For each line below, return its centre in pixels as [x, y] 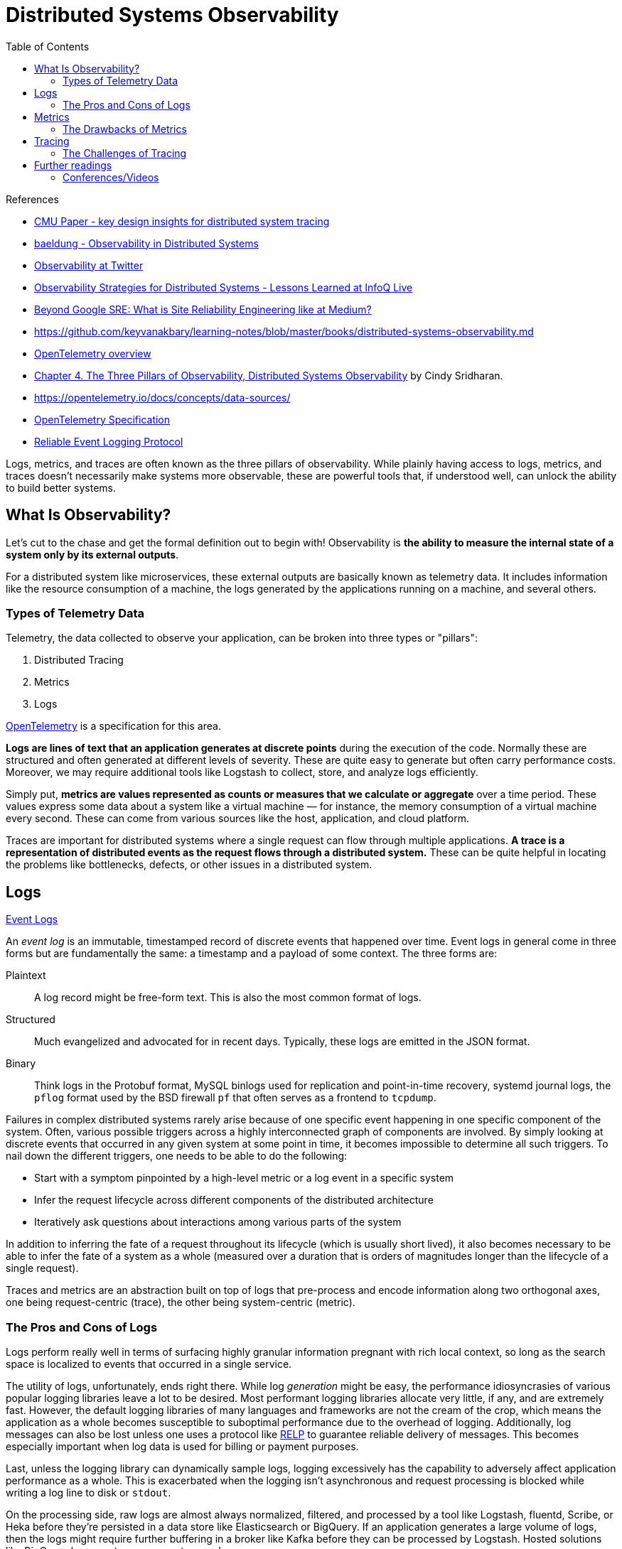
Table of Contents [48, 46]
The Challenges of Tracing [125, 153]
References [32, 199]
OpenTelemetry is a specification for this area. [113, 726]
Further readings [73, 165]
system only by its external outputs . [92, 554]
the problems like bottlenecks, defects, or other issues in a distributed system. [189, 865]
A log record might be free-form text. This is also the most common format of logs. [228, 998]
